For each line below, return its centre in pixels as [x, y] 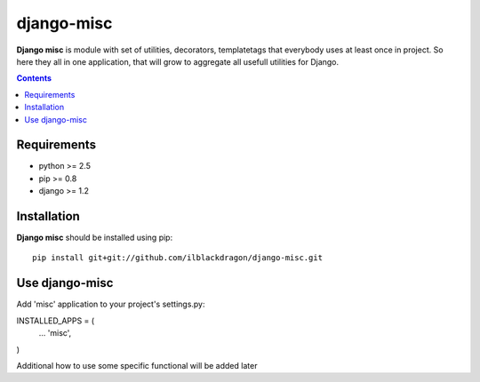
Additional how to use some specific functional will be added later [137, 365]
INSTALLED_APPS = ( [56, 321]
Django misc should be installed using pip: [95, 238]
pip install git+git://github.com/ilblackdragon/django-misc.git [178, 258]
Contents [34, 78]
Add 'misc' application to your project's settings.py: [111, 304]
